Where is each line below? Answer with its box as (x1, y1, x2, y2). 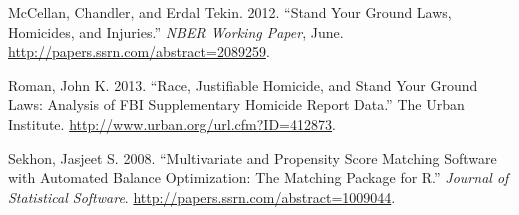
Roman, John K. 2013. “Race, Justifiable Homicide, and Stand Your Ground (8, 74, 478, 95)
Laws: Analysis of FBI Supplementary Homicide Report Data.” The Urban (8, 94, 465, 115)
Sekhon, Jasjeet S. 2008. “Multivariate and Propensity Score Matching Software (8, 147, 497, 168)
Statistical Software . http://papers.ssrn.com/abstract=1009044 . (8, 186, 396, 207)
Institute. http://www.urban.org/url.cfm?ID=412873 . (8, 113, 336, 134)
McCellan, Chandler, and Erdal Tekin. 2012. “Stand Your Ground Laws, (8, 2, 452, 22)
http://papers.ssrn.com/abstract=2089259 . (8, 41, 270, 62)
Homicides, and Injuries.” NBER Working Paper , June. (8, 21, 344, 42)
